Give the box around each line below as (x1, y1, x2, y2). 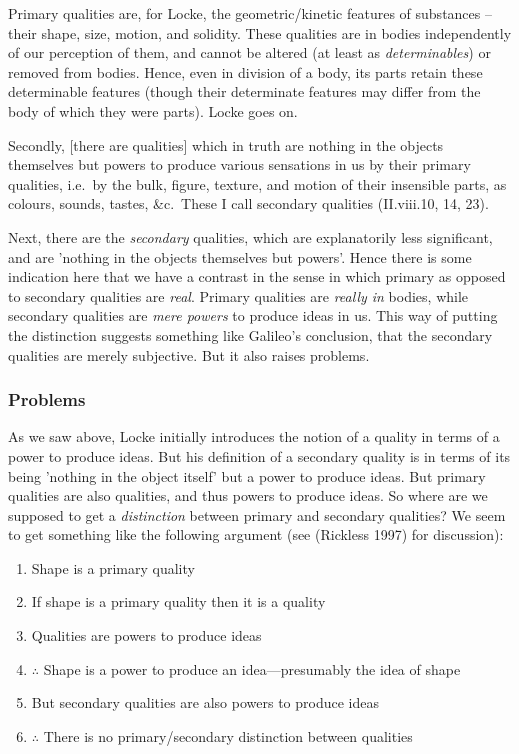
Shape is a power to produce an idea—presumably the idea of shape (43, 658, 461, 679)
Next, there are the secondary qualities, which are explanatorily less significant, (8, 226, 493, 247)
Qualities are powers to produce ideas (31, 625, 262, 646)
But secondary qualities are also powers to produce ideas (31, 692, 380, 713)
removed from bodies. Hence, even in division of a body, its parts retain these (8, 61, 483, 82)
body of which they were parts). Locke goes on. (8, 100, 298, 121)
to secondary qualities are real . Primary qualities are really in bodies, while (8, 285, 469, 306)
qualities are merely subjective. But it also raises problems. (8, 344, 370, 365)
